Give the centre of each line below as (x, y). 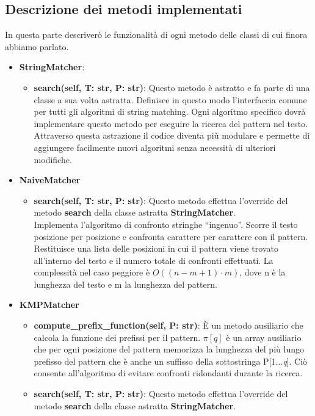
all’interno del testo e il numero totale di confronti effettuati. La (154, 260)
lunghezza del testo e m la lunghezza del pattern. (125, 284)
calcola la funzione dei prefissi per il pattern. (117, 337)
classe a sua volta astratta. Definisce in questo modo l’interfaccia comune (170, 99)
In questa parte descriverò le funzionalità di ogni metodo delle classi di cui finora (156, 35)
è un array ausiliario (264, 337)
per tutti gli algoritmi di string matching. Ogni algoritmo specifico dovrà (170, 111)
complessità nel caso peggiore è (92, 272)
